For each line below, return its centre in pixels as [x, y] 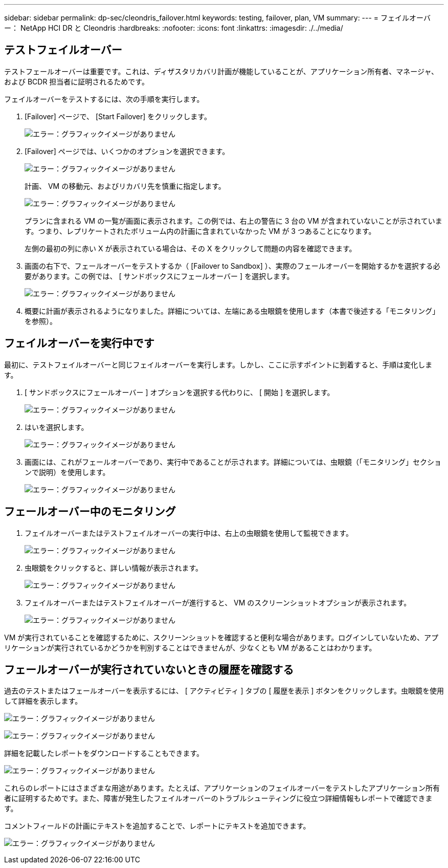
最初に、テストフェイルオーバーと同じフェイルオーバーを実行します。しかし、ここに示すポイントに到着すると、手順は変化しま [218, 364]
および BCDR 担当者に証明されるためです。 [76, 81]
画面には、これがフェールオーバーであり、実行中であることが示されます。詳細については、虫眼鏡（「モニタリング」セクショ [233, 462]
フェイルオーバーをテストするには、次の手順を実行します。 [104, 99]
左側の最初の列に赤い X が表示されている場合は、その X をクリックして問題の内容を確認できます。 [191, 248]
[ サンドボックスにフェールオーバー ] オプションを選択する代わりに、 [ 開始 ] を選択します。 [180, 392]
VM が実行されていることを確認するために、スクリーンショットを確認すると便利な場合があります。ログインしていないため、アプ [221, 637]
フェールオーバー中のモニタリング [90, 512]
